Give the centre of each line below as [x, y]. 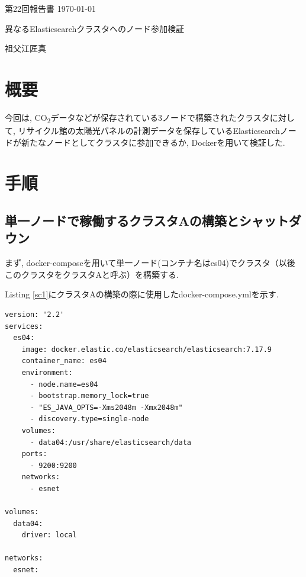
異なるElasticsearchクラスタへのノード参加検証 [95, 28]
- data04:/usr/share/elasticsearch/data [110, 442]
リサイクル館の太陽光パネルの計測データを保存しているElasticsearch [149, 131]
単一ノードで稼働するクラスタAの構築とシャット [147, 220]
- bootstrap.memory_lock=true [89, 396]
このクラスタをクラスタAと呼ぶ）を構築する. [92, 274]
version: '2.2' [35, 314]
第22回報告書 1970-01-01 [50, 8]
